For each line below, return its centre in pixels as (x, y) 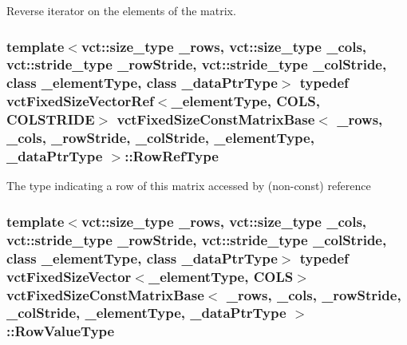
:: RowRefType (172, 156)
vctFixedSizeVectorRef (80, 101)
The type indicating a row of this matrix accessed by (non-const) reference (189, 186)
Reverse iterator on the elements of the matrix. (121, 10)
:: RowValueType (61, 331)
